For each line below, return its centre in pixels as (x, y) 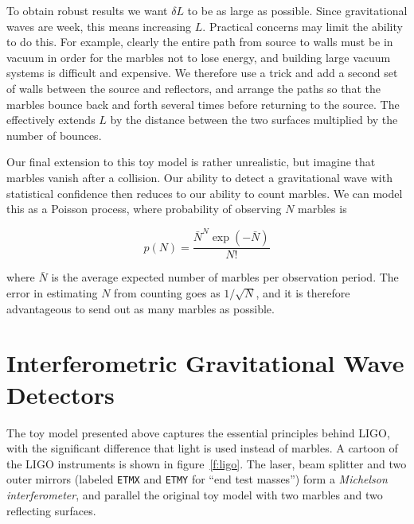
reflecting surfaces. (51, 510)
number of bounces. (54, 135)
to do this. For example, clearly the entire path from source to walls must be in (200, 42)
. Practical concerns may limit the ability (303, 26)
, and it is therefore (303, 293)
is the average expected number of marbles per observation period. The (225, 277)
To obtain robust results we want (87, 10)
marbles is (322, 209)
